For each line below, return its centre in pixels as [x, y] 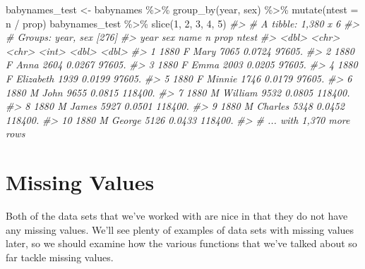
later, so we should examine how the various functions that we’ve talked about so [181, 243]
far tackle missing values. [60, 257]
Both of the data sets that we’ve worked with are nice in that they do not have [177, 216]
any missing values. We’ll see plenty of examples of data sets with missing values [180, 229]
